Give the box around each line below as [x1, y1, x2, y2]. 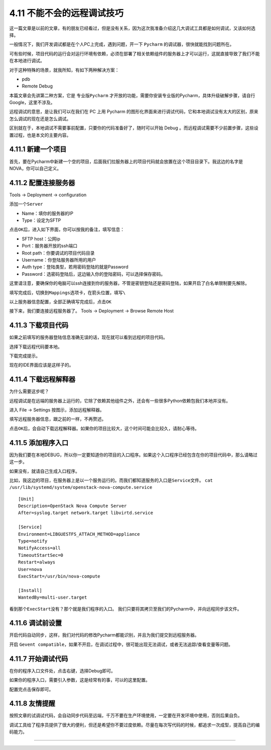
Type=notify [18, 538, 48, 544]
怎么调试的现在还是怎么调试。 [9, 116, 71, 122]
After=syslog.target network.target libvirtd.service [18, 510, 153, 516]
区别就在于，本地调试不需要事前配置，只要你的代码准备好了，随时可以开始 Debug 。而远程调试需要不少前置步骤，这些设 [9, 125, 258, 131]
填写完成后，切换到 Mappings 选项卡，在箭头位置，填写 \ [9, 289, 125, 295]
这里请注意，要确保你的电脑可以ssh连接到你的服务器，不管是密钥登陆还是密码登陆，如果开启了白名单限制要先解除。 [9, 280, 250, 286]
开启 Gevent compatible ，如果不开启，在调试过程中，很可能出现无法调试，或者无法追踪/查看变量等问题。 [9, 641, 233, 647]
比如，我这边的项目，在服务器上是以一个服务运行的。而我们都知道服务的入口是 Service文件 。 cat [9, 477, 213, 483]
